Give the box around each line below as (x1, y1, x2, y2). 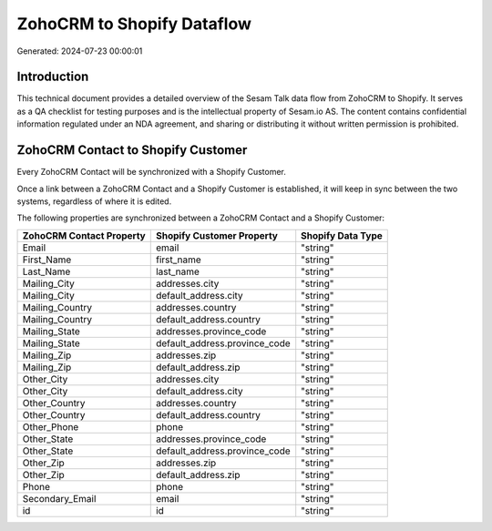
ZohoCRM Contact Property (22, 229, 146, 241)
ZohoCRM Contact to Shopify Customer (16, 142, 248, 158)
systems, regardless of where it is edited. (16, 196, 172, 207)
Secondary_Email (22, 492, 97, 505)
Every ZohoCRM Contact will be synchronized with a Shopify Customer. (16, 167, 287, 178)
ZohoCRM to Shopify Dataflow (16, 14, 252, 34)
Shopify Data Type (301, 229, 383, 241)
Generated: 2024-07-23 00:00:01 (16, 46, 143, 56)
